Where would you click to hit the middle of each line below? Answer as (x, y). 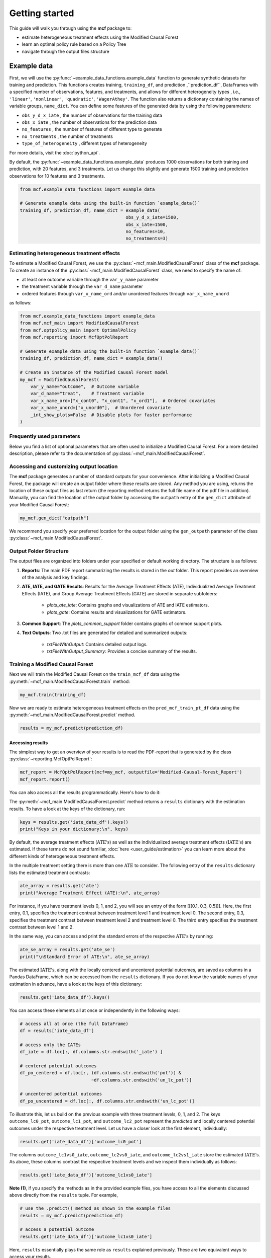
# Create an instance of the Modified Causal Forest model (94, 373)
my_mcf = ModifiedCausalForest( (60, 379)
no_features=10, (146, 232)
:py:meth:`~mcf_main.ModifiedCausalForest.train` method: (70, 681)
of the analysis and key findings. (55, 577)
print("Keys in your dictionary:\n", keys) (74, 829)
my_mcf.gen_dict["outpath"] (54, 518)
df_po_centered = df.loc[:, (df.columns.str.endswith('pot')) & (101, 1073)
